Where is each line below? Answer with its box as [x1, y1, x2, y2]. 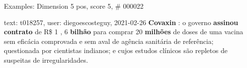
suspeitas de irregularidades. [4, 54, 88, 65]
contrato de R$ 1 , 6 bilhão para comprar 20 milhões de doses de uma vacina [4, 27, 243, 37]
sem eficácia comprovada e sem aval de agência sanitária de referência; [4, 36, 214, 46]
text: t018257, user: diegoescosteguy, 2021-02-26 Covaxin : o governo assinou [4, 17, 238, 27]
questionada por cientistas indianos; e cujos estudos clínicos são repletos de [4, 45, 228, 55]
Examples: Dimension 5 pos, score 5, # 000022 [4, 1, 144, 11]
